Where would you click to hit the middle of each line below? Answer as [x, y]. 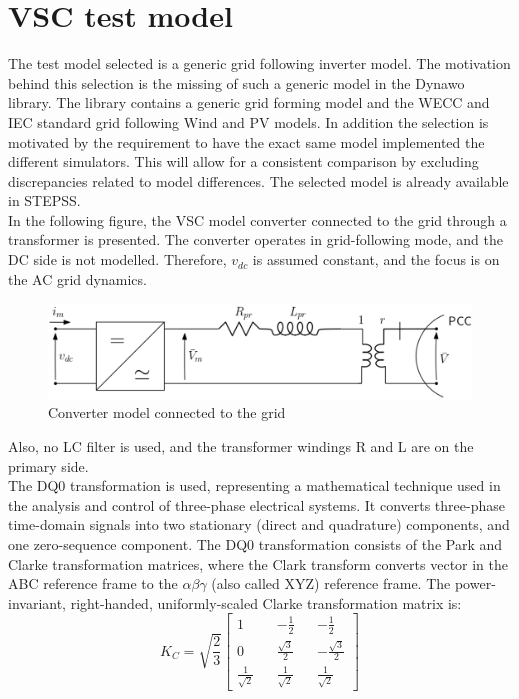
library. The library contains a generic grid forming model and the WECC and [249, 102]
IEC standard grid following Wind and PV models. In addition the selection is [248, 121]
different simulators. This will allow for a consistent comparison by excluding [243, 161]
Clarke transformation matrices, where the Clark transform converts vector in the [258, 563]
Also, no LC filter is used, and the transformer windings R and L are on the [241, 446]
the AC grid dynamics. [77, 278]
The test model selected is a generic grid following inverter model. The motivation [259, 63]
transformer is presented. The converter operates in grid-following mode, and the [255, 239]
